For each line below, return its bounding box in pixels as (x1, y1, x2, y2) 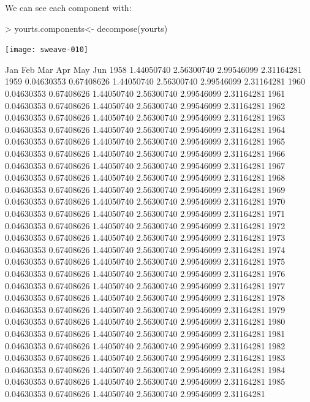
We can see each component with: (5, 1, 132, 13)
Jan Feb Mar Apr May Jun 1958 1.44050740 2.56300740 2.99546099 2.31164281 (5, 63, 302, 75)
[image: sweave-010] (5, 45, 89, 55)
